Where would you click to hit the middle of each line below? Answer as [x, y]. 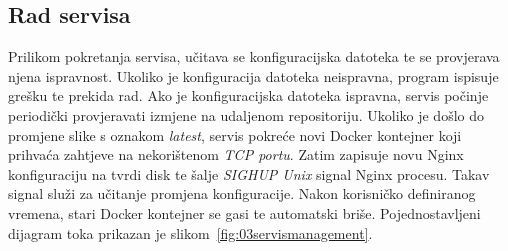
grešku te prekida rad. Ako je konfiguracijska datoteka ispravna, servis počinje [248, 95]
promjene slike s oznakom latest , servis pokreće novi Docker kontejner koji [235, 134]
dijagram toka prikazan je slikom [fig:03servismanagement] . [190, 232]
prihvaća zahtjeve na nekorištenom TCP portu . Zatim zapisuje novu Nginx [236, 154]
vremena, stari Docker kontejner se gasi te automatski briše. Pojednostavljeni [244, 212]
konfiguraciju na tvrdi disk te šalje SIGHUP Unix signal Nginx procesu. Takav [249, 173]
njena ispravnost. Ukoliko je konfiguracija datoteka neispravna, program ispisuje [253, 75]
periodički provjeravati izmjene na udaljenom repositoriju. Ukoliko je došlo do [246, 114]
